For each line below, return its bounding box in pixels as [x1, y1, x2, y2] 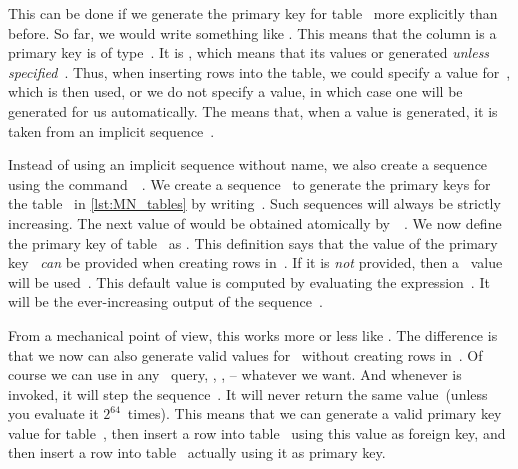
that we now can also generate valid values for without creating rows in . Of [8, 344, 483, 365]
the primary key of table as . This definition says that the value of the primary [8, 232, 498, 253]
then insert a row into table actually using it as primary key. [8, 442, 386, 463]
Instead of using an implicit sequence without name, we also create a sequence [8, 154, 488, 175]
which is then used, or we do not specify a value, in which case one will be [8, 81, 463, 102]
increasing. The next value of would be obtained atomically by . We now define [8, 212, 502, 233]
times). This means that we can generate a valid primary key [127, 403, 502, 424]
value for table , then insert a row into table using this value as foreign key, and [8, 422, 506, 443]
